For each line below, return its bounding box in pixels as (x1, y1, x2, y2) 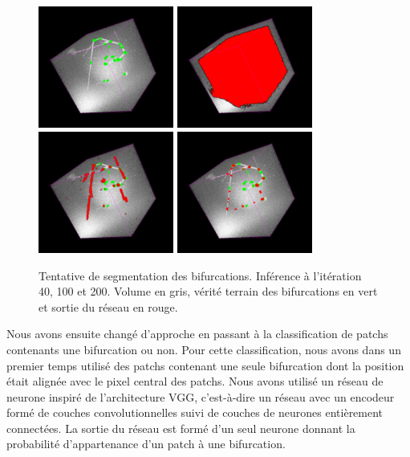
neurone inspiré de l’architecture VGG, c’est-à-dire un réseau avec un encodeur (6, 388, 395, 405)
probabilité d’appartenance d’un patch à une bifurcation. (6, 435, 286, 452)
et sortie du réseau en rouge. (39, 298, 178, 315)
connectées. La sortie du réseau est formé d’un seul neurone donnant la (6, 419, 355, 436)
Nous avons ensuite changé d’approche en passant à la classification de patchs (6, 325, 388, 342)
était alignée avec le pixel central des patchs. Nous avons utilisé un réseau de (6, 373, 384, 390)
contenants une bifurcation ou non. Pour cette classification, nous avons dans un (6, 341, 401, 357)
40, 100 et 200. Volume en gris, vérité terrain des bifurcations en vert (39, 283, 378, 300)
